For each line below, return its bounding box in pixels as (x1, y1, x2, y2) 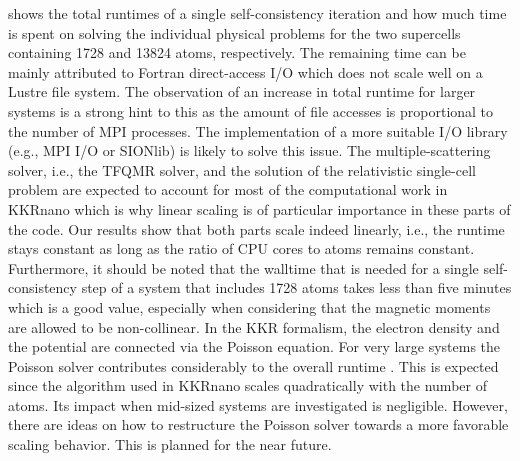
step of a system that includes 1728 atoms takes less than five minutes (81, 277, 512, 298)
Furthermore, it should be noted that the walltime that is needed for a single (8, 257, 479, 278)
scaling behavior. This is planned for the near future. (8, 434, 332, 455)
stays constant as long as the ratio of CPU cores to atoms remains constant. (8, 238, 475, 259)
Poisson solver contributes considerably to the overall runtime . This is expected (8, 355, 499, 376)
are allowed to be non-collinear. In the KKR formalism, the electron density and (8, 316, 500, 337)
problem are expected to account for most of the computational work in (8, 179, 448, 200)
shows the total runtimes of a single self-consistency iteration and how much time (8, 3, 507, 23)
